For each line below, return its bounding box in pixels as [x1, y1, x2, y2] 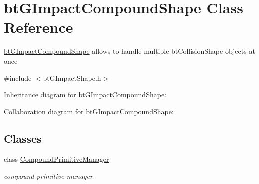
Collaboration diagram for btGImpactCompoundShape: [4, 106, 174, 116]
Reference [4, 17, 73, 37]
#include [4, 72, 32, 83]
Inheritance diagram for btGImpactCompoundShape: [4, 89, 166, 100]
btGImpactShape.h [43, 72, 101, 83]
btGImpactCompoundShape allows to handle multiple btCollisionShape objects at [4, 46, 255, 56]
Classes [4, 130, 42, 146]
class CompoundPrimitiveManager [4, 154, 109, 164]
